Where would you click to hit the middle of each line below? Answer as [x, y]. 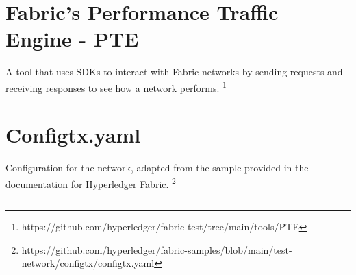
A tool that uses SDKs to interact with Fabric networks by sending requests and [174, 72]
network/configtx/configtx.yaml [88, 263]
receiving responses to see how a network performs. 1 [116, 86]
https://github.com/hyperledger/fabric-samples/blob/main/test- [157, 249]
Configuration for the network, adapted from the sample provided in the [157, 168]
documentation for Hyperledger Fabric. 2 [91, 182]
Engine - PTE [72, 39]
